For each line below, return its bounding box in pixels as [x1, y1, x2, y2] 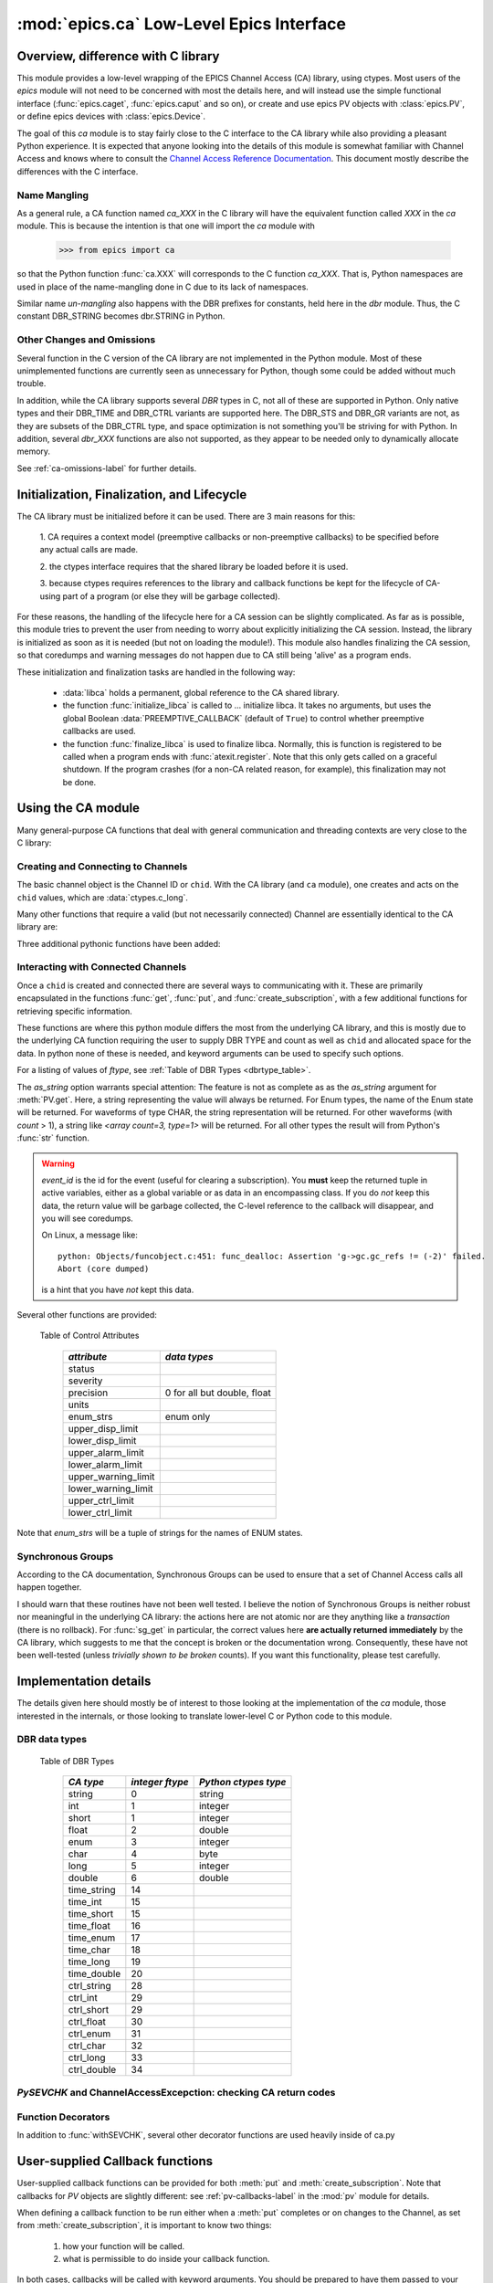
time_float [68, 1919, 111, 1931]
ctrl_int [68, 1991, 98, 2004]
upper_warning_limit [68, 1470, 155, 1483]
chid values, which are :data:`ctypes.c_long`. [16, 891, 189, 903]
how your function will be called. [62, 2240, 185, 2251]
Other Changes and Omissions [16, 333, 156, 346]
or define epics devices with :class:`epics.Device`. [16, 110, 205, 122]
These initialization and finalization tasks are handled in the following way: [16, 667, 296, 678]
